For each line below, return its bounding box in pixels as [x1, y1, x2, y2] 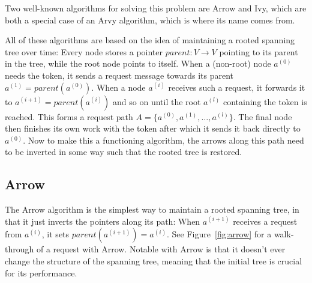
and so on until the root [113, 95, 201, 108]
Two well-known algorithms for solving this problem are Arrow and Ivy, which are [5, 2, 307, 14]
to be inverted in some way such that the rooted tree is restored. [5, 145, 242, 158]
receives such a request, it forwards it [168, 81, 305, 93]
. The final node [233, 110, 292, 123]
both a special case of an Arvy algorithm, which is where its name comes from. [5, 13, 295, 26]
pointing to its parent [219, 45, 298, 58]
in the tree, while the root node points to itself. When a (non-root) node [5, 57, 271, 70]
